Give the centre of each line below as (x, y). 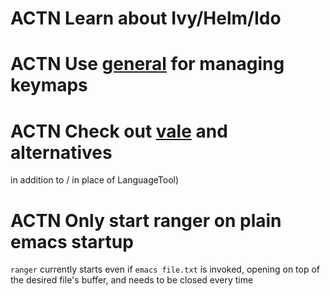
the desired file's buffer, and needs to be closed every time (132, 280)
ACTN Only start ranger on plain (146, 220)
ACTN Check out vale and (119, 131)
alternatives (61, 152)
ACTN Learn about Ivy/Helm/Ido (146, 18)
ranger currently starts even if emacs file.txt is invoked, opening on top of (165, 269)
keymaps (49, 85)
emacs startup (72, 241)
